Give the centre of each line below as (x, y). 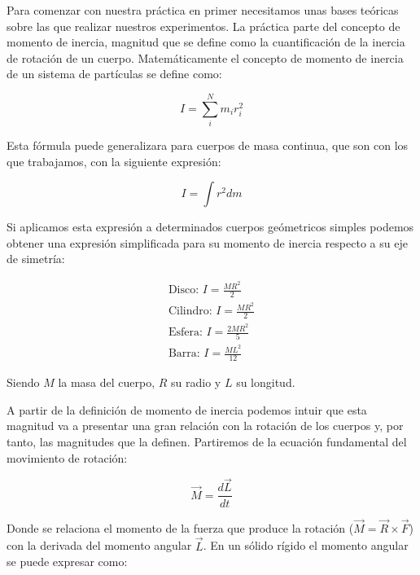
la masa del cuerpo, (107, 382)
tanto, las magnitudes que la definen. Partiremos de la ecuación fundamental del (207, 442)
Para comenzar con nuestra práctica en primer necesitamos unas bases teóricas (203, 10)
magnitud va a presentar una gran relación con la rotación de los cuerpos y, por (205, 426)
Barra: (184, 354)
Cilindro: (190, 312)
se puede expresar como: (67, 562)
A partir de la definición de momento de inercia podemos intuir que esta (187, 409)
